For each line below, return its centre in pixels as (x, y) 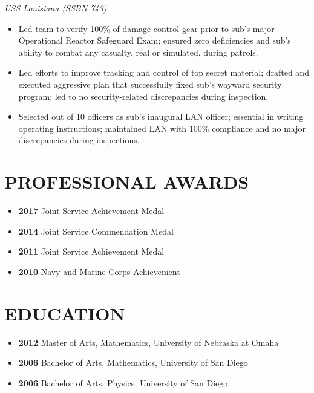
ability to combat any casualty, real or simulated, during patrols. (138, 52)
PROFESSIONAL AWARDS (127, 182)
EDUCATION (65, 313)
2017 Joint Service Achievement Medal (91, 211)
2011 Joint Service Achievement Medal (91, 251)
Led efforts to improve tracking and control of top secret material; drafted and (164, 72)
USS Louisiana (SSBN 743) (56, 8)
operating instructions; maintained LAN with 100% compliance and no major (162, 128)
